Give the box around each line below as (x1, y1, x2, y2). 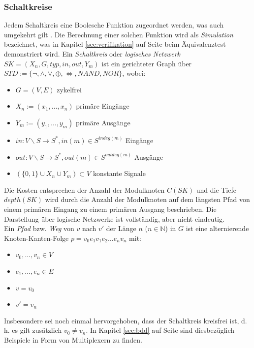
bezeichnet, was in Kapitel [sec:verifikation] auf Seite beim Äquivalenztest (4, 39, 226, 49)
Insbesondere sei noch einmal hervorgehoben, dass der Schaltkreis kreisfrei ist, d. (4, 315, 247, 325)
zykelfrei (57, 84, 82, 94)
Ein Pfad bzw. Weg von (4, 223, 74, 233)
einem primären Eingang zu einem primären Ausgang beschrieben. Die (4, 203, 217, 214)
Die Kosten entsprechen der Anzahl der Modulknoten (4, 184, 165, 195)
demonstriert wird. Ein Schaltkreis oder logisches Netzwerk (4, 49, 181, 58)
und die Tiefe (196, 184, 236, 195)
